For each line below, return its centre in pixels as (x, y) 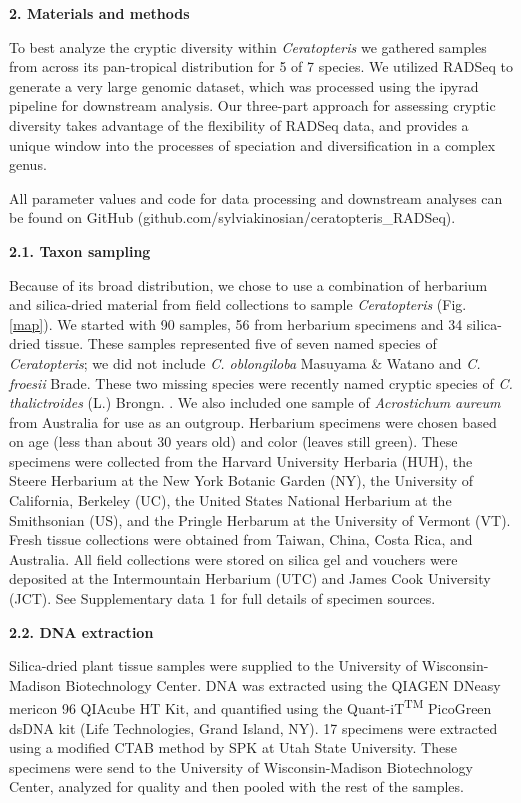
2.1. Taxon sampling (80, 250)
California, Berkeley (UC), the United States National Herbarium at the (230, 500)
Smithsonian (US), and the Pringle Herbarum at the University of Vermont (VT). (260, 519)
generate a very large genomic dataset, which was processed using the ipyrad (244, 85)
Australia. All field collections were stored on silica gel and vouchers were (233, 558)
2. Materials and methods (99, 13)
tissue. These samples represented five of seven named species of (240, 343)
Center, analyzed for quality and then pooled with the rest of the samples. (236, 786)
